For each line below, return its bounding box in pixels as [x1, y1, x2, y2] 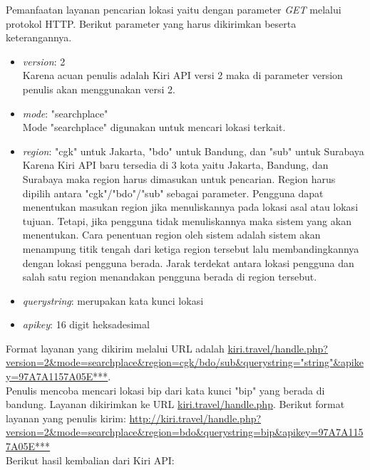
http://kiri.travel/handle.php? [129, 410, 262, 425]
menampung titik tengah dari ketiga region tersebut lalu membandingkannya [22, 241, 359, 256]
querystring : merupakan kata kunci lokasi [22, 293, 204, 308]
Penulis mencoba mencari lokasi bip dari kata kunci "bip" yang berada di [6, 382, 325, 397]
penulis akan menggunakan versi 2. [22, 81, 175, 96]
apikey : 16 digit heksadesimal [22, 317, 150, 332]
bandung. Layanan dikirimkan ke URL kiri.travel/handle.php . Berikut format [6, 397, 345, 412]
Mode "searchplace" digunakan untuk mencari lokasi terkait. [22, 120, 286, 135]
